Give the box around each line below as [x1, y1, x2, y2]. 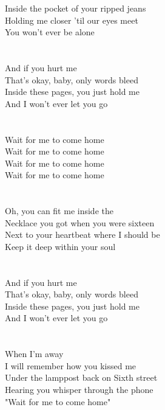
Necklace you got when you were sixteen [5, 216, 155, 229]
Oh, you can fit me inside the [5, 204, 113, 217]
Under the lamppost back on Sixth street [5, 371, 158, 384]
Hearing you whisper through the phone [5, 383, 153, 395]
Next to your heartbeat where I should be [5, 228, 160, 241]
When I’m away [5, 347, 64, 360]
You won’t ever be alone [5, 26, 95, 38]
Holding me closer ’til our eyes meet [5, 13, 138, 26]
